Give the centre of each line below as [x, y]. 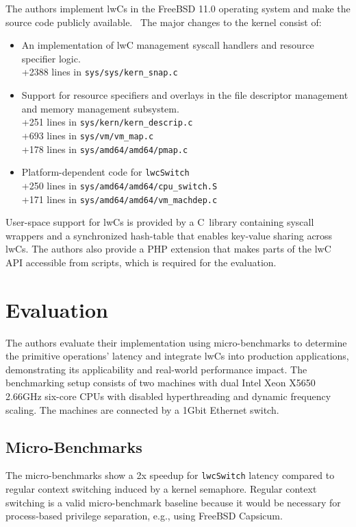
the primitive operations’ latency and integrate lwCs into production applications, [177, 356]
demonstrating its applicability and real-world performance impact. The [156, 369]
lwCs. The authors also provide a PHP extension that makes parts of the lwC [168, 249]
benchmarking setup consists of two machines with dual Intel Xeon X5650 [161, 383]
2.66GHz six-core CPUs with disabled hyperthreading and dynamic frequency [168, 396]
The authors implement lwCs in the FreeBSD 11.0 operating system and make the [178, 8]
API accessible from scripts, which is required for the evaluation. [141, 262]
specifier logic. [51, 58]
